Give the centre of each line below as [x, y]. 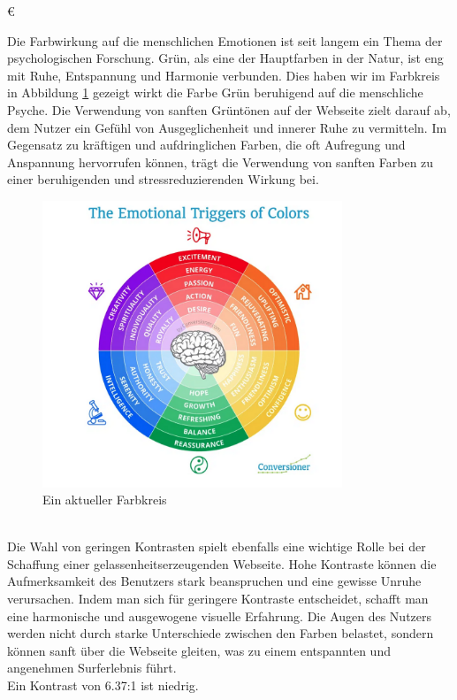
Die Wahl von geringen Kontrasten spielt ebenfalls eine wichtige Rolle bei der [217, 546]
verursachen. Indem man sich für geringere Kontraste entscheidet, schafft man [218, 599]
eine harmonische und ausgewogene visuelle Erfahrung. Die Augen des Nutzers [220, 615]
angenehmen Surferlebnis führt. [92, 668]
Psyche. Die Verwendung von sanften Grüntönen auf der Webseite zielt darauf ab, [229, 109]
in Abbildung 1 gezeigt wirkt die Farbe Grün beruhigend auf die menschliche [215, 92]
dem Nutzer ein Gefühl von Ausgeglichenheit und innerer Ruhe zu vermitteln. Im [227, 127]
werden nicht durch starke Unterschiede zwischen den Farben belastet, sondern [221, 633]
